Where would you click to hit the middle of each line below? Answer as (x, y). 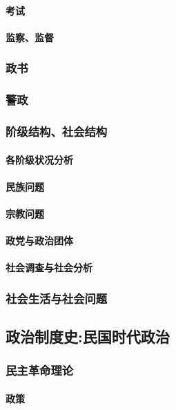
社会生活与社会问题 (57, 298)
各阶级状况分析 (39, 159)
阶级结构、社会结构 (57, 131)
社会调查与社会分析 (49, 267)
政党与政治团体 (39, 241)
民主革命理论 (40, 370)
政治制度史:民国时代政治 (88, 336)
